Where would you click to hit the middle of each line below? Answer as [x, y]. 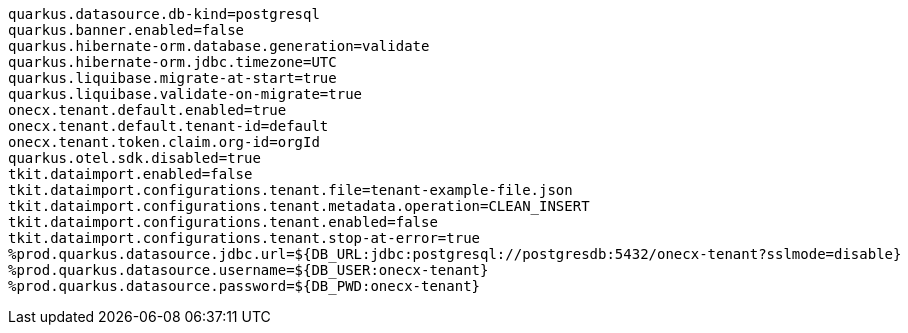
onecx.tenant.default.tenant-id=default [168, 126]
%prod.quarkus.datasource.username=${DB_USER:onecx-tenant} [248, 270]
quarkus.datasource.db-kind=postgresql [164, 14]
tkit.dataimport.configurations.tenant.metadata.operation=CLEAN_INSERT [299, 206]
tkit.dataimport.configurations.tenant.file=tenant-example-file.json [290, 190]
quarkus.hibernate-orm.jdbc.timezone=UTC [172, 62]
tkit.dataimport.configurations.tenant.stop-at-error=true [244, 238]
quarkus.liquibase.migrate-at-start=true [172, 78]
